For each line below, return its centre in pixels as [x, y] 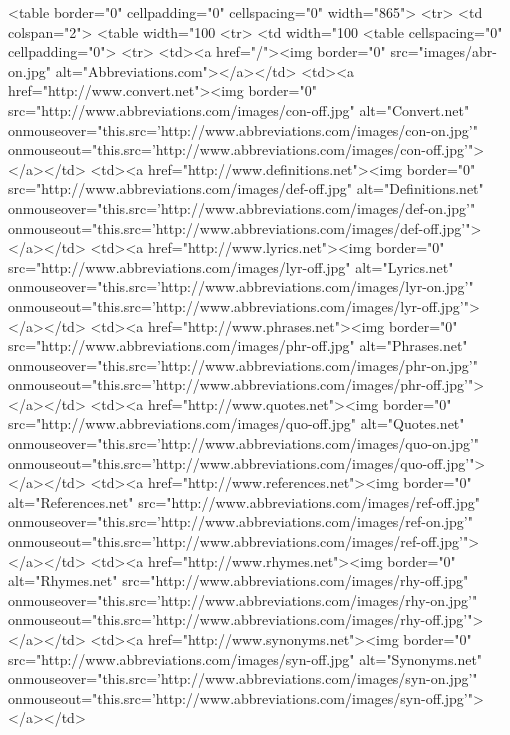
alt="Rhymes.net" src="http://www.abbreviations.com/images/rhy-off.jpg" [238, 580]
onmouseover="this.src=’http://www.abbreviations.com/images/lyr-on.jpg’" [241, 286]
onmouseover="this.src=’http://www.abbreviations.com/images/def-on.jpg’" [242, 207]
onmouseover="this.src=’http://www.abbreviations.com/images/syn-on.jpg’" [243, 678]
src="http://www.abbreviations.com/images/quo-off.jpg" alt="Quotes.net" [236, 423]
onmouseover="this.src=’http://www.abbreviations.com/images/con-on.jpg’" [243, 129]
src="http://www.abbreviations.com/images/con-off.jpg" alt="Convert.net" [239, 109]
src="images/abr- [443, 51]
